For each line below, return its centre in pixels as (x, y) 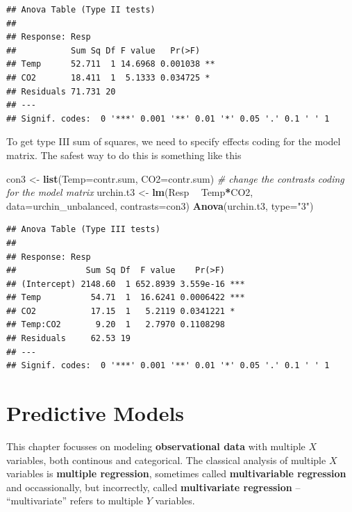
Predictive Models (95, 413)
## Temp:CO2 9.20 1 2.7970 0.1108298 (116, 325)
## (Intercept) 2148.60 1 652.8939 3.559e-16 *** (126, 284)
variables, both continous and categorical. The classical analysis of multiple (166, 460)
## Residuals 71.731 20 (61, 91)
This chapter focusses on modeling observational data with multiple (156, 446)
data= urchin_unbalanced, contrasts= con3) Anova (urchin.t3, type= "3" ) (160, 205)
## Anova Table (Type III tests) (83, 230)
